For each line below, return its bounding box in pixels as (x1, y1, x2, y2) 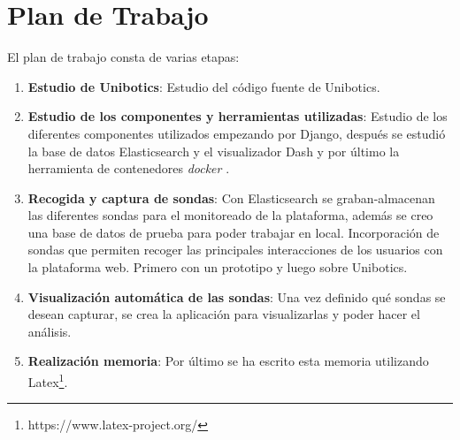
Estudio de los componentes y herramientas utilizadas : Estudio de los (27, 107, 448, 125)
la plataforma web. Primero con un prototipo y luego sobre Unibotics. (27, 258, 408, 277)
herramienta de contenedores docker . (27, 159, 230, 178)
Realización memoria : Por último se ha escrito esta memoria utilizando (27, 352, 429, 370)
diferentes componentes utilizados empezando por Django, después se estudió (27, 124, 446, 142)
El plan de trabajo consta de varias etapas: (7, 48, 240, 66)
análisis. (27, 322, 72, 340)
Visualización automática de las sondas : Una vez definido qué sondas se (27, 287, 446, 306)
